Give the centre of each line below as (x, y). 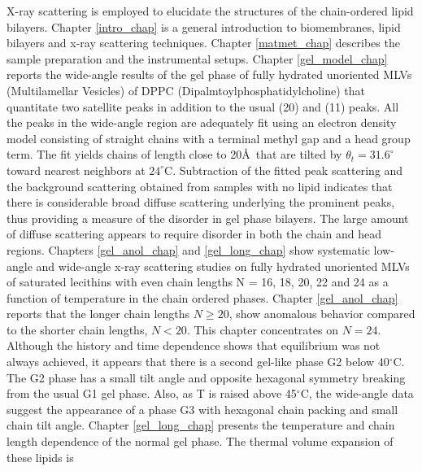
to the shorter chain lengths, (77, 329)
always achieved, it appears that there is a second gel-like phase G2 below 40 (198, 362)
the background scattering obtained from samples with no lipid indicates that (200, 186)
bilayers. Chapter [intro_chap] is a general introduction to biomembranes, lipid (204, 26)
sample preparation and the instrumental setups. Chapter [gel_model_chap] (197, 58)
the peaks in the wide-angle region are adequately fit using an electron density (202, 122)
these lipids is (40, 457)
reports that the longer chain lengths (98, 314)
